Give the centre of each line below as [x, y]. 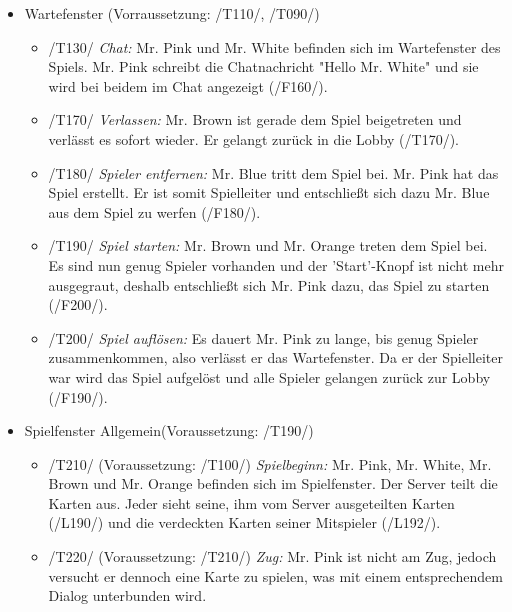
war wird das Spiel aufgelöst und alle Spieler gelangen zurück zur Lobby [269, 376]
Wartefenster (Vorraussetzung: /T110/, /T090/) [172, 13]
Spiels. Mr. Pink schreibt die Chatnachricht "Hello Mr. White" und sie [263, 66]
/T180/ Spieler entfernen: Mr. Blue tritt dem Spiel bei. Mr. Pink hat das [273, 172]
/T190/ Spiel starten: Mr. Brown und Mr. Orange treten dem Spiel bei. [268, 245]
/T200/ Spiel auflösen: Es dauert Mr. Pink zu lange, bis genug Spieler [263, 337]
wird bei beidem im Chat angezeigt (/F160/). [188, 85]
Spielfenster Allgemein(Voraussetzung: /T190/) [169, 430]
